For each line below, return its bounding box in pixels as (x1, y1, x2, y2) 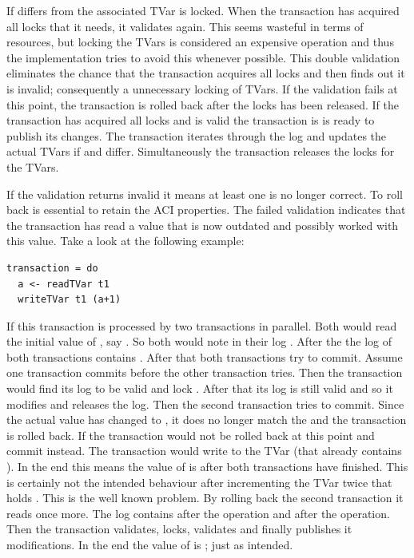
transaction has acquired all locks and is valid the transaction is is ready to (6, 112, 375, 129)
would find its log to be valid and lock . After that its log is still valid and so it (6, 380, 393, 397)
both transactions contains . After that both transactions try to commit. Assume (6, 348, 403, 365)
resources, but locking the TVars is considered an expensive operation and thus (6, 34, 394, 50)
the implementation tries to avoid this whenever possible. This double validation (6, 49, 400, 65)
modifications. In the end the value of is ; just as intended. (6, 536, 293, 552)
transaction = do (6, 262, 98, 274)
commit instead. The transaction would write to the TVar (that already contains (6, 442, 402, 459)
